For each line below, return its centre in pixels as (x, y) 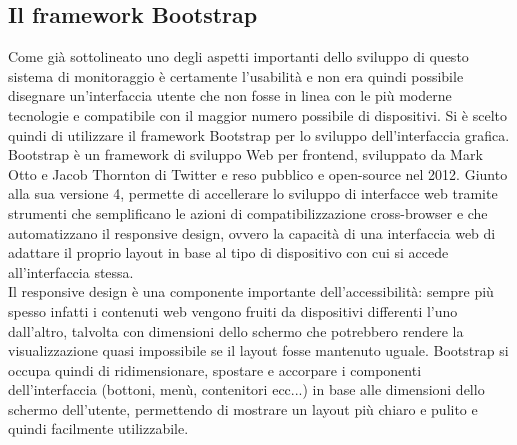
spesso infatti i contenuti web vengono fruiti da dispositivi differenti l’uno (233, 310)
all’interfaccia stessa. (71, 271)
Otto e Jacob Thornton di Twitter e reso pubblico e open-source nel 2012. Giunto (258, 173)
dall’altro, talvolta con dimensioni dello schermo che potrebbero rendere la (236, 330)
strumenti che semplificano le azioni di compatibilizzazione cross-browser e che (248, 212)
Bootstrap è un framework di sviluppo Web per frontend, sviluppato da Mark (245, 154)
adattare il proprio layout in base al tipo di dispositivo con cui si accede (228, 252)
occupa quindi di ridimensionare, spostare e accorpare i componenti (215, 369)
